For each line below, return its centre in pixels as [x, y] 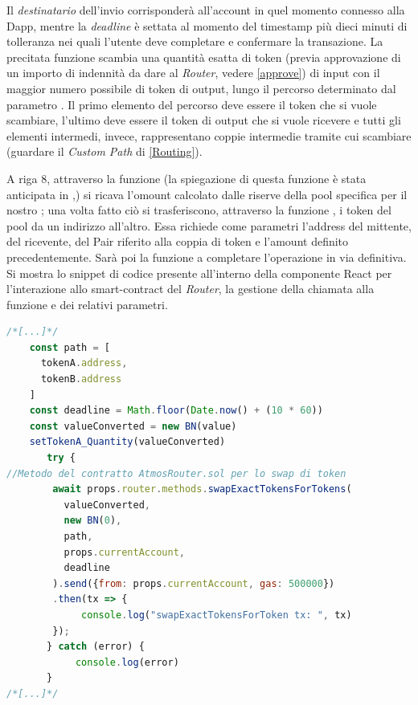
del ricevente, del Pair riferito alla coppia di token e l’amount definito [178, 241]
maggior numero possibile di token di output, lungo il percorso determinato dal [201, 88]
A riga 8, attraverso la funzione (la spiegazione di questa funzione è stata [186, 178]
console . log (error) [127, 662]
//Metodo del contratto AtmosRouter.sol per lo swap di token [176, 473]
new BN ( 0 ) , [93, 521]
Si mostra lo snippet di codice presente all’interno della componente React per [199, 273]
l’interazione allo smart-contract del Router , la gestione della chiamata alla [191, 289]
